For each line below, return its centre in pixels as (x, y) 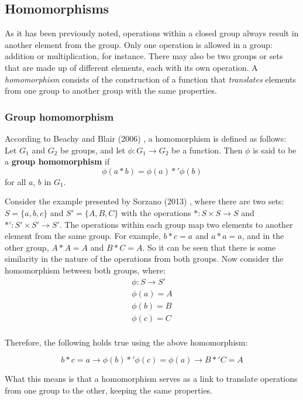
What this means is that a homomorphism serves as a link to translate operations (151, 379)
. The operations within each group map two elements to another (176, 224)
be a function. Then (207, 150)
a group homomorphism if (57, 161)
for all (16, 181)
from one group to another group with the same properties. (111, 90)
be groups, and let (93, 150)
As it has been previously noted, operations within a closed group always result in (152, 33)
